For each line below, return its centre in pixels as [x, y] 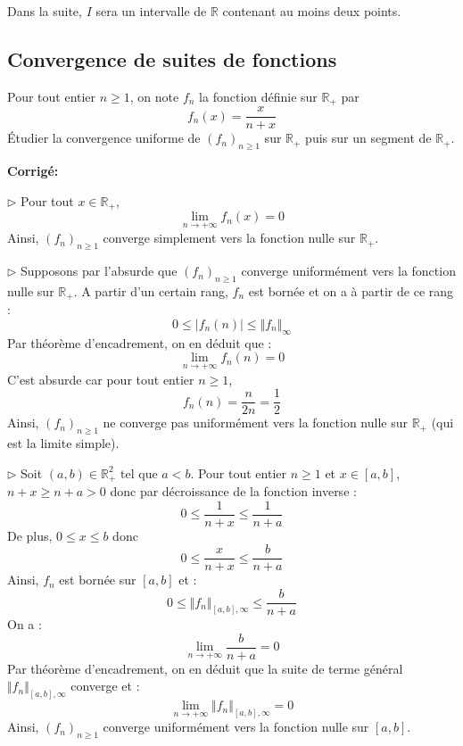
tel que [139, 472]
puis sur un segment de [368, 138]
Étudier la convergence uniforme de [104, 138]
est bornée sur [98, 580]
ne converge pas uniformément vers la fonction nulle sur [255, 423]
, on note [154, 96]
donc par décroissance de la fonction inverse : [233, 491]
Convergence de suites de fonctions [172, 58]
